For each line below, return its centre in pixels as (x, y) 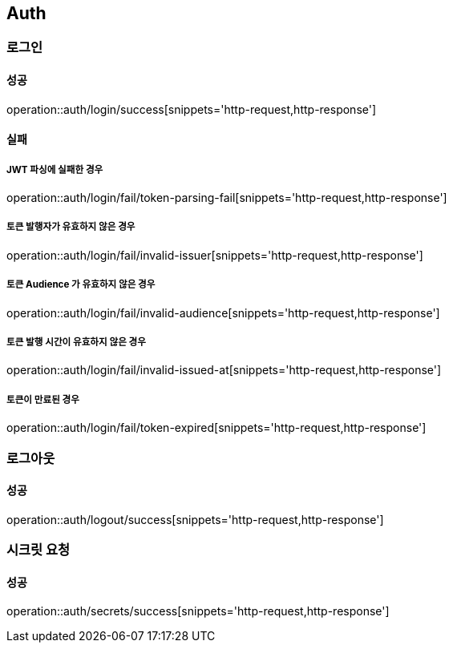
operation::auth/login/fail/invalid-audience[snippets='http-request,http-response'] (223, 312)
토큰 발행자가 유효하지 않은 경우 (71, 227)
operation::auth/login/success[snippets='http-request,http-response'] (192, 109)
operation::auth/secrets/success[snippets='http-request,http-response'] (198, 611)
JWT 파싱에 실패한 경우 (55, 169)
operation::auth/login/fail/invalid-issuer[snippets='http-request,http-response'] (215, 255)
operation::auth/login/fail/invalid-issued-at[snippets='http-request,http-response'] (224, 370)
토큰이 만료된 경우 (43, 399)
